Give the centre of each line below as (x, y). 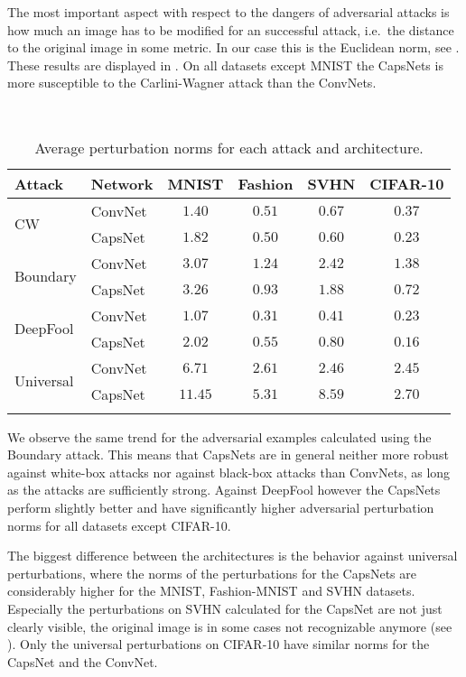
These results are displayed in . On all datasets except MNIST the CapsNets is (225, 65)
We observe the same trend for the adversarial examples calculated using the (219, 436)
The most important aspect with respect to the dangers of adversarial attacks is (228, 12)
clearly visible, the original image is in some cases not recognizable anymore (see (230, 626)
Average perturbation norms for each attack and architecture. (229, 147)
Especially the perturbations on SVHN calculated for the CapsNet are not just (225, 608)
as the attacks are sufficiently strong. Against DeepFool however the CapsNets (224, 490)
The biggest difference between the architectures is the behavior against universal (233, 556)
